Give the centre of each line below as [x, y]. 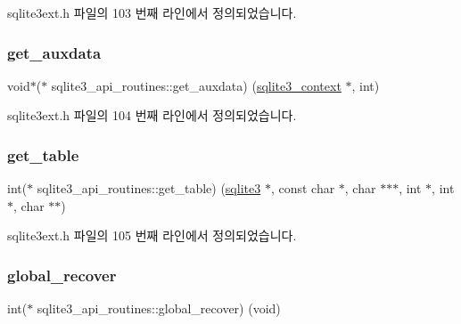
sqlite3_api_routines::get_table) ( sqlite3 [149, 188]
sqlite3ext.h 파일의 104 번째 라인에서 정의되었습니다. [152, 115]
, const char [303, 188]
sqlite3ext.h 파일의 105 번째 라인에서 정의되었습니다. [152, 235]
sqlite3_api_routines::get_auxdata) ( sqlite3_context [196, 85]
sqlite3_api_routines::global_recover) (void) [159, 308]
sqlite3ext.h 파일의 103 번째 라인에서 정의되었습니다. [152, 12]
